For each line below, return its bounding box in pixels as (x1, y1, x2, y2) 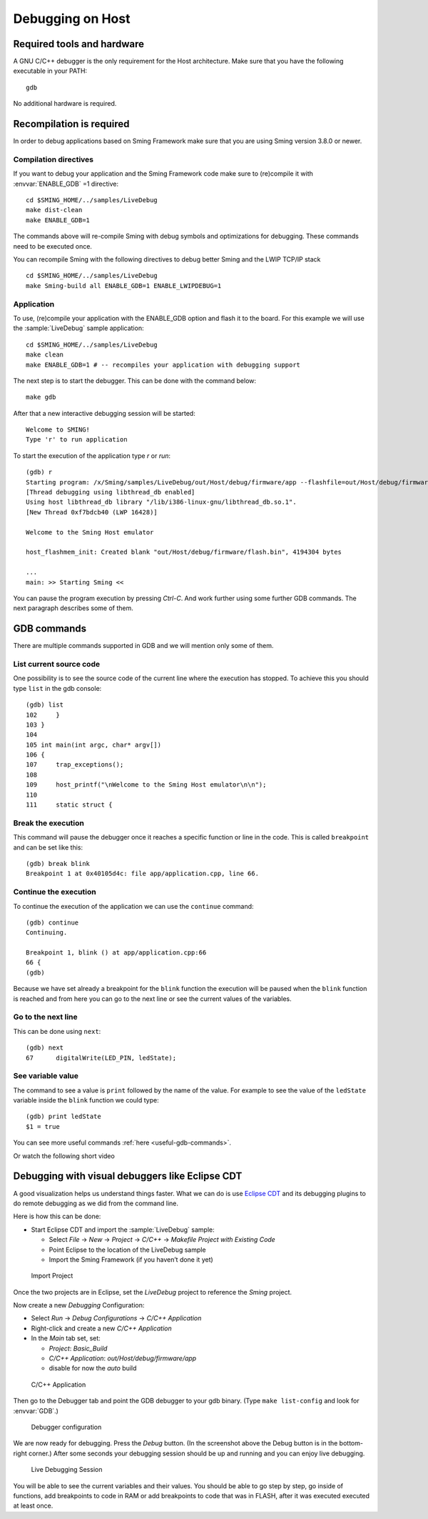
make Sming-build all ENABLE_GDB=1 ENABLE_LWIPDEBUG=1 (26, 282, 222, 289)
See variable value (13, 1071, 78, 1081)
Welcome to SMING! (26, 426, 91, 434)
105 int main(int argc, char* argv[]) (26, 740, 162, 749)
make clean (26, 351, 64, 359)
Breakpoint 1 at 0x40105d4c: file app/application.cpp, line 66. (26, 870, 260, 878)
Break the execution (13, 818, 85, 828)
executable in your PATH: (13, 66, 88, 75)
